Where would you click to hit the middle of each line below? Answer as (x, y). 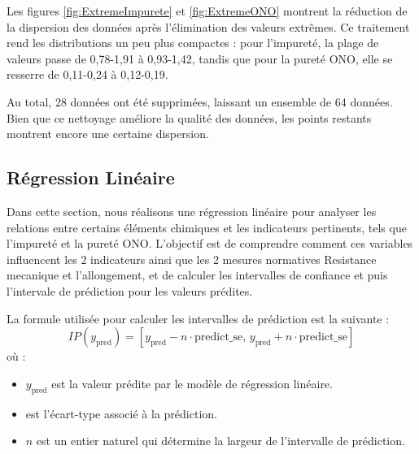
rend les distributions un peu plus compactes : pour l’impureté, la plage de (193, 43)
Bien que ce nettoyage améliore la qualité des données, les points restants (189, 117)
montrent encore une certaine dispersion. (108, 134)
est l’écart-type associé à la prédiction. (121, 413)
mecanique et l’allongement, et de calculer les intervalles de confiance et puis (197, 275)
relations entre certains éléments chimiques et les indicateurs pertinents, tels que (207, 227)
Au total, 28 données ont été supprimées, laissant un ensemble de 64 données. (200, 101)
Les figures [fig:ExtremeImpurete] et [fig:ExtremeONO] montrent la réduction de (207, 11)
